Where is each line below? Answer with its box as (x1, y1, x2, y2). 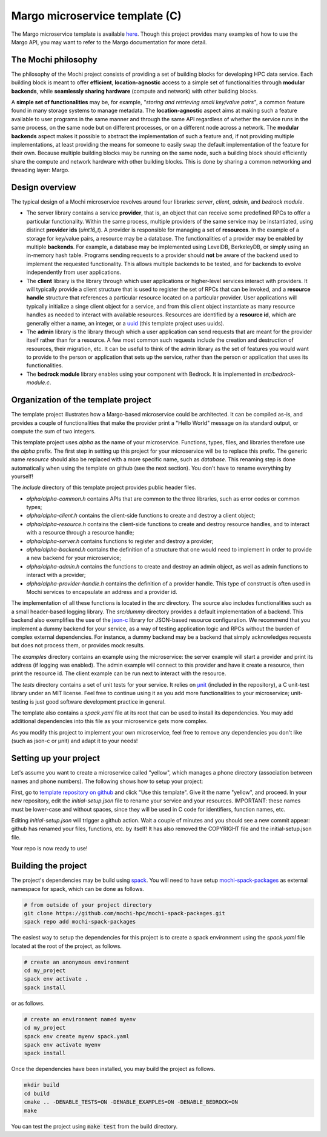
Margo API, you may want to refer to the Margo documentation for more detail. (11, 38, 207, 45)
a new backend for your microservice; (26, 555, 121, 562)
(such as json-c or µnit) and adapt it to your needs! (11, 737, 138, 745)
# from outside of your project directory (24, 901, 152, 909)
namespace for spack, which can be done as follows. (11, 885, 145, 892)
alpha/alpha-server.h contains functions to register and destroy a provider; (26, 537, 214, 545)
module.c (26, 379, 50, 386)
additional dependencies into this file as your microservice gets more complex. (11, 718, 208, 725)
